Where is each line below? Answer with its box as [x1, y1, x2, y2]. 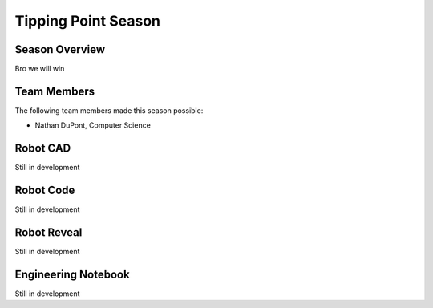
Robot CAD [14, 141, 71, 156]
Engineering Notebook [14, 267, 130, 281]
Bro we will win [14, 64, 65, 74]
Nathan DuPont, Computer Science [34, 120, 152, 130]
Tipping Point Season [14, 12, 160, 30]
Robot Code [14, 184, 75, 197]
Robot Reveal [14, 225, 83, 239]
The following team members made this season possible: [14, 105, 204, 115]
